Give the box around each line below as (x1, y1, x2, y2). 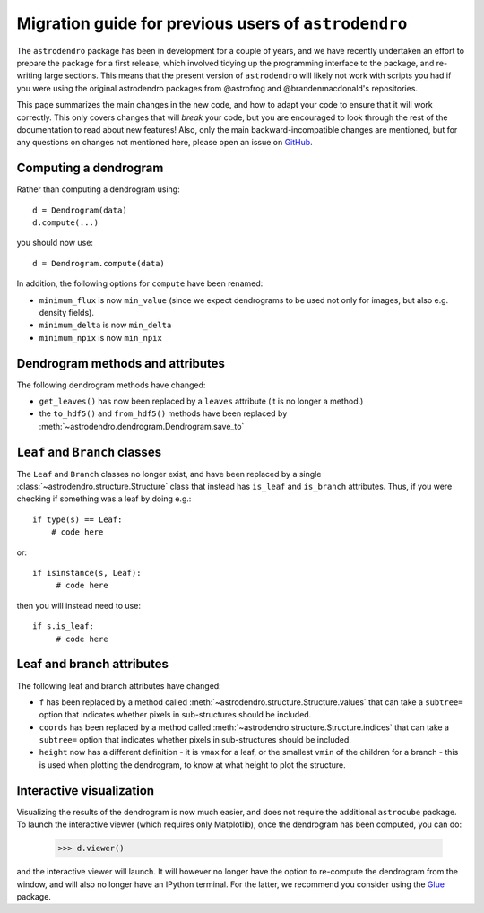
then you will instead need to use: (16, 600, 141, 611)
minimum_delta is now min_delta (39, 319, 172, 331)
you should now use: (16, 238, 94, 248)
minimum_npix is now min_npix (39, 332, 163, 343)
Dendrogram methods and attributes (16, 355, 226, 371)
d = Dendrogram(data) (32, 204, 127, 215)
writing (16, 70, 43, 81)
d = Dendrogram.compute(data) (32, 258, 166, 268)
